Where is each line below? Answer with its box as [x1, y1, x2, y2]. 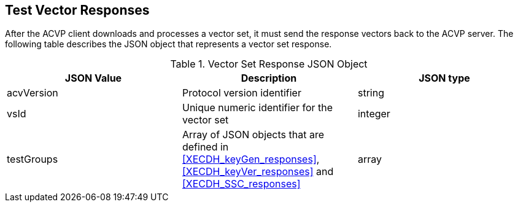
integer [357, 107, 390, 120]
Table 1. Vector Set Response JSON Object [170, 58, 368, 71]
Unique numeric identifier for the [182, 101, 333, 114]
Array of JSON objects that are [182, 128, 325, 141]
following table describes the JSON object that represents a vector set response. [5, 39, 332, 50]
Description [241, 72, 297, 85]
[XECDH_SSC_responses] [182, 178, 301, 190]
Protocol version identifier [182, 87, 301, 100]
